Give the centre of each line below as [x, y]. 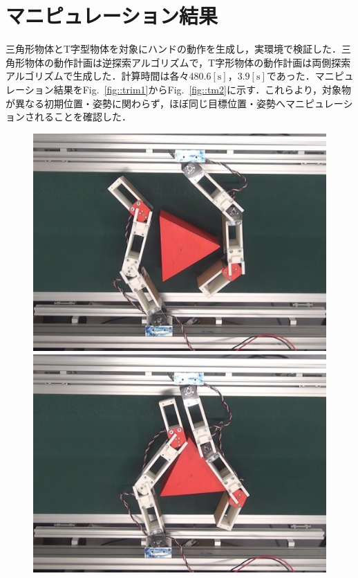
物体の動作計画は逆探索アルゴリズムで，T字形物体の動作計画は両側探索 [188, 62]
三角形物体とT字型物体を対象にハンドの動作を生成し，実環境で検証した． [174, 49]
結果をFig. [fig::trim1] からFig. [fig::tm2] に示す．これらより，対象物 [202, 89]
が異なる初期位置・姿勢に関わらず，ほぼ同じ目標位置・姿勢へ [146, 103]
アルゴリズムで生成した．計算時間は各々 [97, 76]
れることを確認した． [83, 117]
